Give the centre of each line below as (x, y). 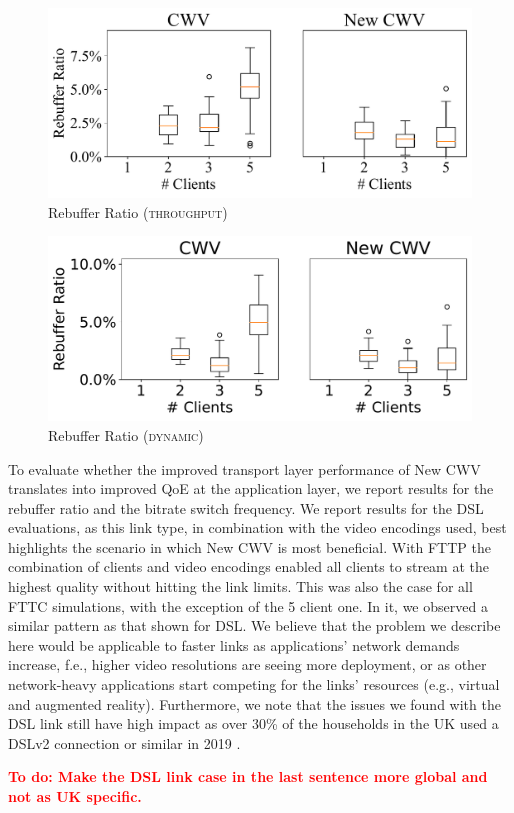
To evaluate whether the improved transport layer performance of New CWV (244, 468)
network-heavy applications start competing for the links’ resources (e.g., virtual (254, 684)
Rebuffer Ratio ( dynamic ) (126, 434)
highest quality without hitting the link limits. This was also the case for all (240, 586)
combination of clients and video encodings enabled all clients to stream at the (248, 566)
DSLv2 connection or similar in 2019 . (124, 742)
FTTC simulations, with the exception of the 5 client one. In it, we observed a (248, 605)
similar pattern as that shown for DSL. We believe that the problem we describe (254, 625)
